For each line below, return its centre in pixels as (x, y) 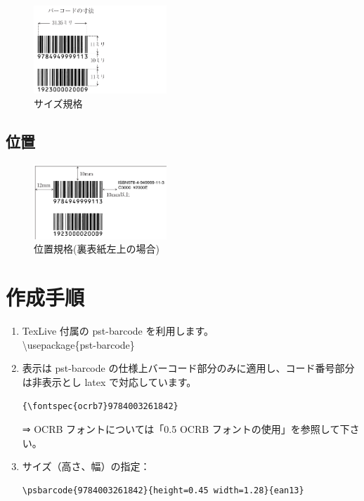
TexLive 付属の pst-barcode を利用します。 (118, 331)
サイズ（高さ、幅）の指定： (86, 466)
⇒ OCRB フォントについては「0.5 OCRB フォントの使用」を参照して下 (186, 429)
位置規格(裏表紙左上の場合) (97, 249)
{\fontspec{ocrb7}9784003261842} (100, 406)
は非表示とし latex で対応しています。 (109, 381)
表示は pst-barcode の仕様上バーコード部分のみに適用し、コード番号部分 (188, 368)
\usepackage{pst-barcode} (78, 344)
